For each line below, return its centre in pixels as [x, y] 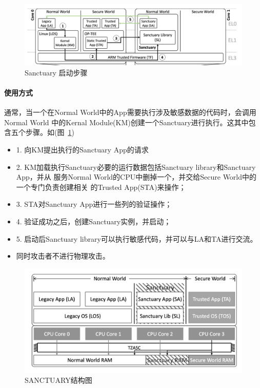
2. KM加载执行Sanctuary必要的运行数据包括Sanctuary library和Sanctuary [136, 167]
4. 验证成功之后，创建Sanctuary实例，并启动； [94, 221]
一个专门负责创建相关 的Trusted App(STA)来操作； [101, 187]
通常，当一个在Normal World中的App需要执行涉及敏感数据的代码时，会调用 [130, 112]
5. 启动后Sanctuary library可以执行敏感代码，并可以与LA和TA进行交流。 [137, 238]
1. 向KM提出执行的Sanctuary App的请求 [82, 150]
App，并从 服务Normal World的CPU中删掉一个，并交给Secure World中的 [136, 177]
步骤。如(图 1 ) [50, 132]
